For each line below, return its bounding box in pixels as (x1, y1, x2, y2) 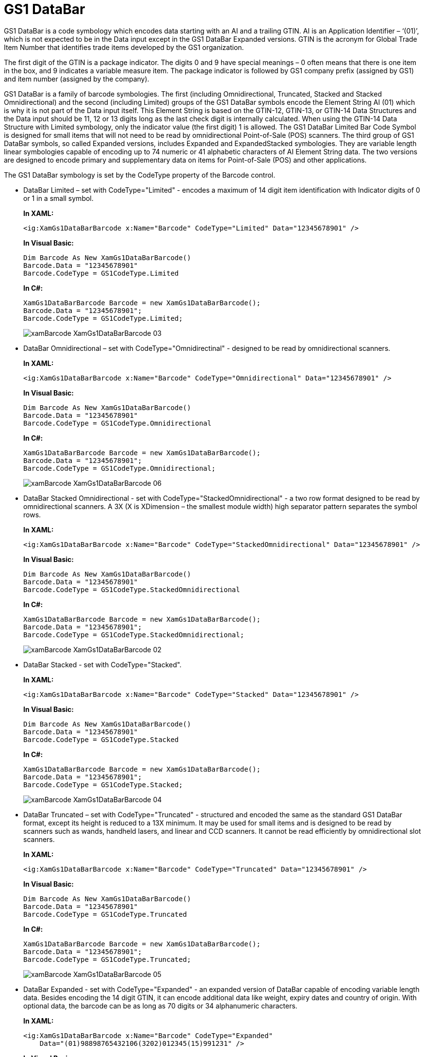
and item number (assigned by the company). (4, 74, 149, 83)
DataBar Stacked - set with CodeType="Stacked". (23, 660, 182, 669)
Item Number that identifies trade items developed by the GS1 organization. (4, 43, 244, 51)
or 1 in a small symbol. (23, 194, 94, 202)
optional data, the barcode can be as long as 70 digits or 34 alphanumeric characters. (23, 1001, 297, 1010)
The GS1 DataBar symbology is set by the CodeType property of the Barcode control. (4, 170, 276, 179)
